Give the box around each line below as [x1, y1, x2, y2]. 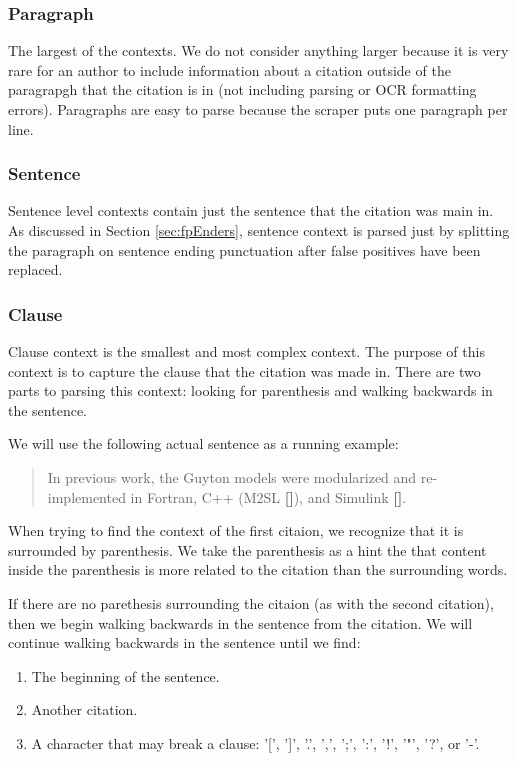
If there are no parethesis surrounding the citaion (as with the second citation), [8, 592, 494, 613]
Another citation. [31, 699, 138, 720]
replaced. [8, 259, 63, 280]
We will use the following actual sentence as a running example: [8, 433, 399, 454]
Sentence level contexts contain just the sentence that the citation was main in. [8, 200, 494, 221]
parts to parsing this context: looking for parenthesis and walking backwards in [8, 380, 493, 401]
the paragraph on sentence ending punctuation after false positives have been [8, 239, 481, 260]
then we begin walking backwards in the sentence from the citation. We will [8, 612, 473, 633]
